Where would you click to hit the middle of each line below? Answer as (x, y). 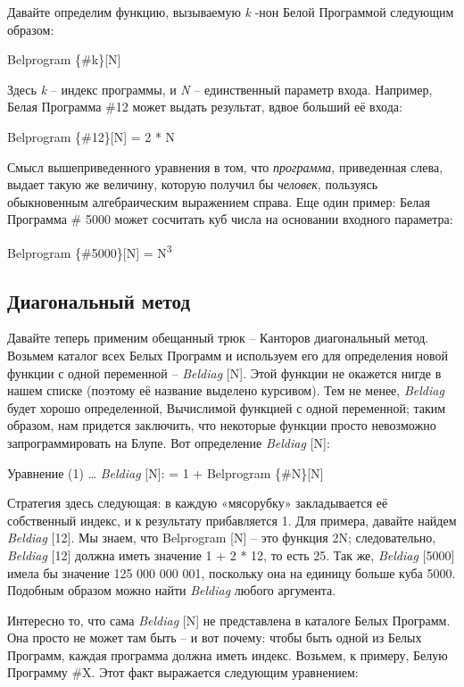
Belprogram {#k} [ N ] (64, 59)
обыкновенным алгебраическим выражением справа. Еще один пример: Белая (219, 201)
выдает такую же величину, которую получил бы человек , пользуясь (193, 184)
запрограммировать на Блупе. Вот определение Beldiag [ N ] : (169, 442)
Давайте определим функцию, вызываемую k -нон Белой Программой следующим (231, 12)
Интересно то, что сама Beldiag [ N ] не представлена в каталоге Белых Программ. (229, 620)
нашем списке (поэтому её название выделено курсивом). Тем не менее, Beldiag (226, 390)
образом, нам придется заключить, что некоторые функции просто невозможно (222, 425)
